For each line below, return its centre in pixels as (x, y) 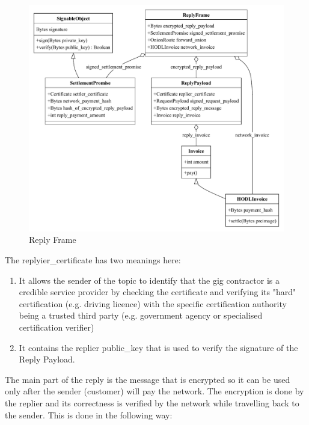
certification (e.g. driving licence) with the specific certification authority (153, 303)
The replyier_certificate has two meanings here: (93, 259)
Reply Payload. (47, 359)
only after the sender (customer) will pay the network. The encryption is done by (154, 391)
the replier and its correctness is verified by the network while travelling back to (152, 402)
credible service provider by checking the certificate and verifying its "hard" (158, 292)
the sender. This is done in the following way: (89, 414)
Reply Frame (53, 240)
